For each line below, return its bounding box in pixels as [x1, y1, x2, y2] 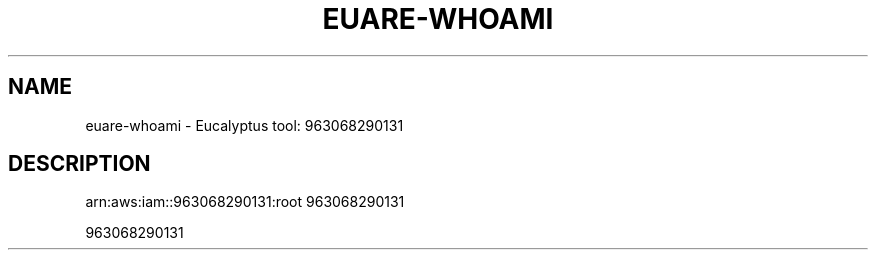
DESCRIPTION [8, 151, 151, 177]
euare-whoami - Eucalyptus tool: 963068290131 [85, 116, 404, 134]
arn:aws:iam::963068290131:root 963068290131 [85, 193, 405, 211]
